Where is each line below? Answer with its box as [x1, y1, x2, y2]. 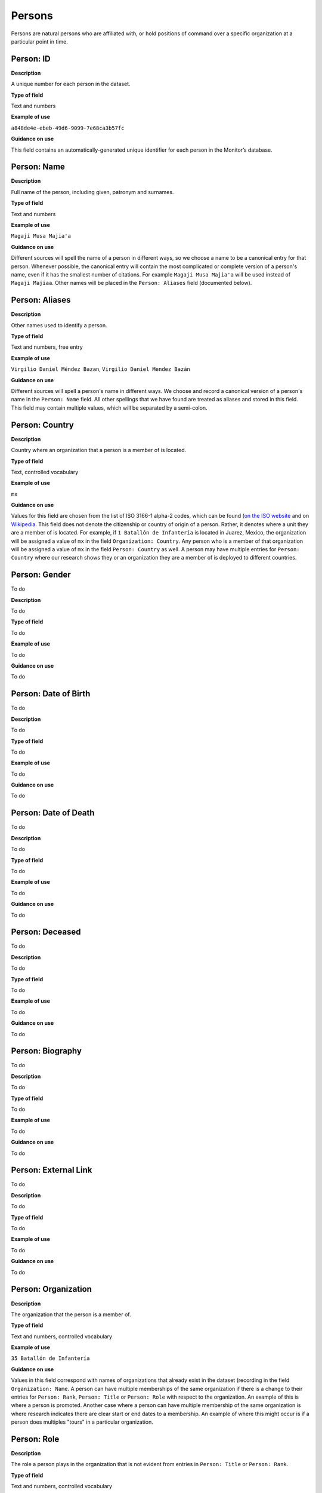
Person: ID [11, 54, 51, 64]
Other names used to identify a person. [11, 321, 107, 328]
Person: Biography [11, 1046, 82, 1056]
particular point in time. [11, 38, 68, 45]
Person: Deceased [11, 927, 81, 937]
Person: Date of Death [11, 808, 95, 818]
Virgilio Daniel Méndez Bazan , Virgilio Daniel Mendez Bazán [11, 365, 191, 373]
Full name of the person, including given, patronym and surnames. [11, 188, 174, 195]
